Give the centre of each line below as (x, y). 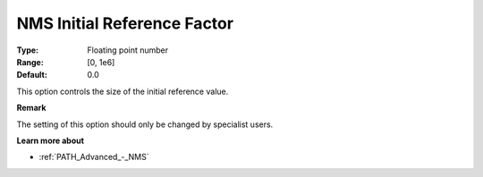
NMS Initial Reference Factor (125, 23)
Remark (31, 108)
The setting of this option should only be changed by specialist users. (145, 124)
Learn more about (51, 140)
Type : (28, 50)
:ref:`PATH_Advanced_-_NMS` (94, 157)
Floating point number (128, 50)
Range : (30, 62)
